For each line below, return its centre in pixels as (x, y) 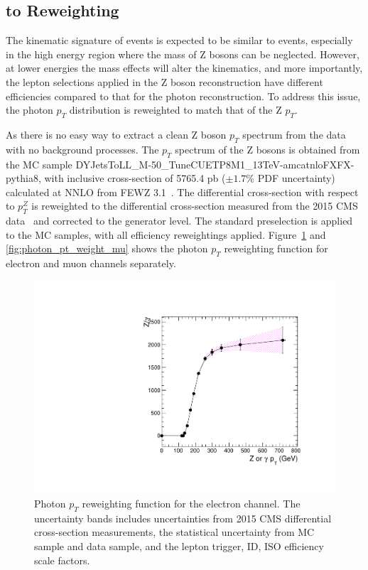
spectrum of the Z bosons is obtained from (267, 149)
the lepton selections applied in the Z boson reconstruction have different (164, 81)
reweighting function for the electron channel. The (191, 503)
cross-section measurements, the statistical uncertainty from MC (174, 532)
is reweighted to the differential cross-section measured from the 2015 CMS (195, 206)
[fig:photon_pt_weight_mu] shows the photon (107, 248)
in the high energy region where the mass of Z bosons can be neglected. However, (183, 54)
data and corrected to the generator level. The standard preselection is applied (179, 221)
